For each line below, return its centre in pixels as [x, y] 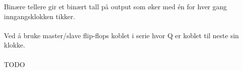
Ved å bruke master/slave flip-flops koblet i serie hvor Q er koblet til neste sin [121, 35]
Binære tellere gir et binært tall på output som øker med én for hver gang [116, 6]
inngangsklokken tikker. [40, 16]
